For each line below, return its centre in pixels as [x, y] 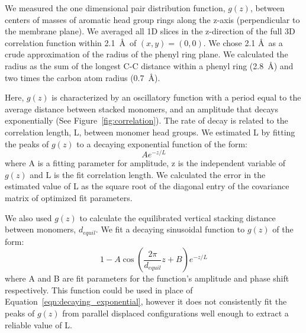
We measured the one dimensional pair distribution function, [115, 8]
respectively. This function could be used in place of [99, 290]
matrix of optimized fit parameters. [69, 197]
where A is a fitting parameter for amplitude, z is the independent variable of [145, 163]
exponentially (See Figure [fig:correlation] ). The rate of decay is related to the [146, 120]
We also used [28, 217]
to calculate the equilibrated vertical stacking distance [178, 217]
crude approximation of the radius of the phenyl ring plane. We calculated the [146, 54]
